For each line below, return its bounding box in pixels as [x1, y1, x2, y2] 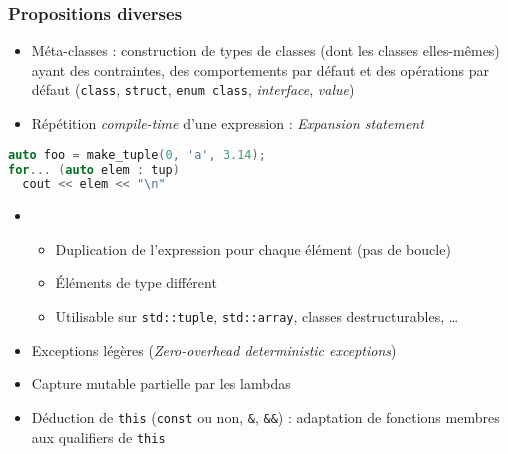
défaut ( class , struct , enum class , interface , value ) [31, 79, 355, 100]
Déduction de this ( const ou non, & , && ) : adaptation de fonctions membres [31, 406, 500, 427]
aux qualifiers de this [31, 426, 166, 447]
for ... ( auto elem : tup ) [8, 162, 180, 177]
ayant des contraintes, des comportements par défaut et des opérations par [31, 59, 489, 80]
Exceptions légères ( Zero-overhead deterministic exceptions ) [31, 339, 397, 360]
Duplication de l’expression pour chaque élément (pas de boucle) [55, 238, 451, 259]
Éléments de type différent [55, 272, 217, 293]
